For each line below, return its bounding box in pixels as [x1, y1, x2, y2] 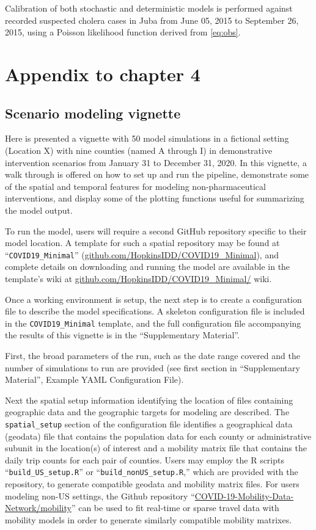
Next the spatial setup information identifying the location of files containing [5, 393, 293, 406]
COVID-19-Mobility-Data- [194, 489, 294, 502]
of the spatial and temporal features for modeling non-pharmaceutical [5, 180, 266, 192]
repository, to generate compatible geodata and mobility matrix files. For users [5, 477, 299, 490]
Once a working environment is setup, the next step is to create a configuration [5, 292, 302, 305]
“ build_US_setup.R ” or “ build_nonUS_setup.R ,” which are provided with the [5, 465, 298, 478]
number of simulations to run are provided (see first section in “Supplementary [5, 361, 300, 374]
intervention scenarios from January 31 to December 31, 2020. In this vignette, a [5, 156, 307, 169]
